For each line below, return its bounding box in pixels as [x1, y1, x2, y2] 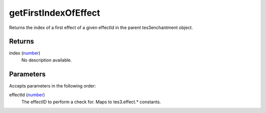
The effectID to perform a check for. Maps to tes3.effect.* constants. [21, 99, 161, 105]
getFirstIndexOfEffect [9, 7, 100, 18]
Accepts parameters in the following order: [9, 83, 96, 88]
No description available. [21, 57, 72, 63]
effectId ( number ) [9, 92, 45, 98]
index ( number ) [9, 50, 40, 56]
